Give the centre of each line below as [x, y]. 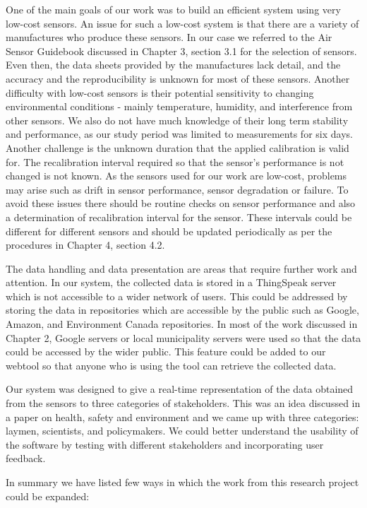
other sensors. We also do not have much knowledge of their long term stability [177, 120]
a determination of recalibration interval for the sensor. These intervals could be [179, 217]
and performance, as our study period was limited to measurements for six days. [179, 134]
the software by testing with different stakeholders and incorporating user [165, 444]
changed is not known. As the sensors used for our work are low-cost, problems [176, 176]
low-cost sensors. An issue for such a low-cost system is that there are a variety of [182, 23]
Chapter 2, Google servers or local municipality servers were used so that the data [183, 337]
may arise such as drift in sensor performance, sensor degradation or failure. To [177, 189]
